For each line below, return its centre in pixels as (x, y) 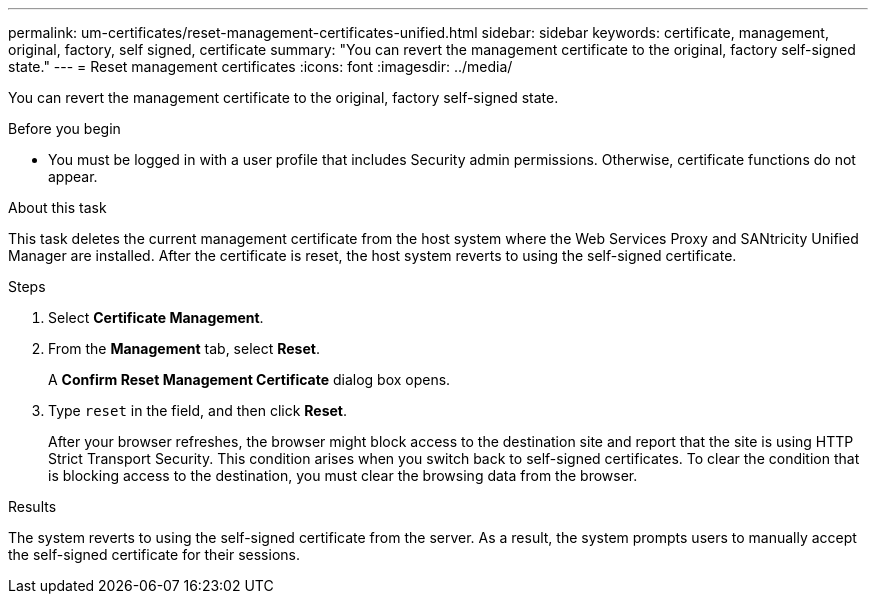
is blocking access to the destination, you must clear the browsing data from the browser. (343, 475)
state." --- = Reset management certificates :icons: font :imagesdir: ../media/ (260, 66)
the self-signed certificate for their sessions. (154, 554)
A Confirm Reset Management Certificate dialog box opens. (249, 379)
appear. (73, 176)
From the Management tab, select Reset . (184, 348)
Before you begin (64, 128)
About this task (57, 207)
